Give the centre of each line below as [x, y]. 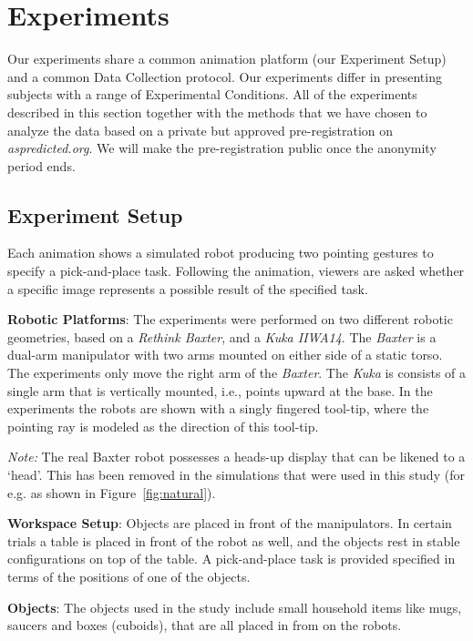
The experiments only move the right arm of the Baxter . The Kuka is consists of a [237, 373]
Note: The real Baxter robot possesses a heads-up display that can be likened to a [236, 457]
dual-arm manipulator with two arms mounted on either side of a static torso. [225, 355]
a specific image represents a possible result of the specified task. [188, 288]
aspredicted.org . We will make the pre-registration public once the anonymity [222, 148]
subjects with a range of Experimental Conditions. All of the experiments [212, 94]
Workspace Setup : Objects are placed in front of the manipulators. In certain [230, 523]
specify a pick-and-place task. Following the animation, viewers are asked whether [236, 271]
